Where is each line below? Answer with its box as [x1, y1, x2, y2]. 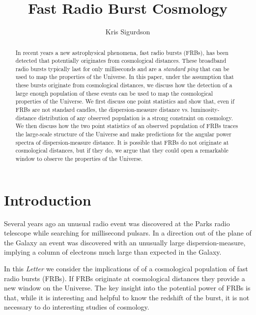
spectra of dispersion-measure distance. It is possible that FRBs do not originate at [15, 138, 229, 146]
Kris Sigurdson [105, 26, 150, 37]
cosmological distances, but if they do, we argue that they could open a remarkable [15, 146, 228, 155]
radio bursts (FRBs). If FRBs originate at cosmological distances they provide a [4, 273, 245, 283]
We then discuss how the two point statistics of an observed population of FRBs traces [15, 122, 238, 130]
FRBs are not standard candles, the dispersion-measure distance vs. [15, 105, 189, 114]
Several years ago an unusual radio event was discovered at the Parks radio [4, 218, 230, 228]
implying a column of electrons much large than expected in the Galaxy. [4, 247, 222, 257]
